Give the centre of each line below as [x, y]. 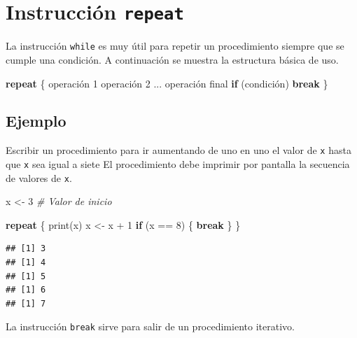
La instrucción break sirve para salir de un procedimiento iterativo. [150, 326]
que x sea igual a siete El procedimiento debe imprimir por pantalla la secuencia [178, 163]
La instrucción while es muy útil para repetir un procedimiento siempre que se [175, 46]
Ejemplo [36, 121]
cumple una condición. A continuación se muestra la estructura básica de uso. [172, 59]
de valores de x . [39, 177]
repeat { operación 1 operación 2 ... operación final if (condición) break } [167, 83]
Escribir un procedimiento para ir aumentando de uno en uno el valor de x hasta [178, 150]
